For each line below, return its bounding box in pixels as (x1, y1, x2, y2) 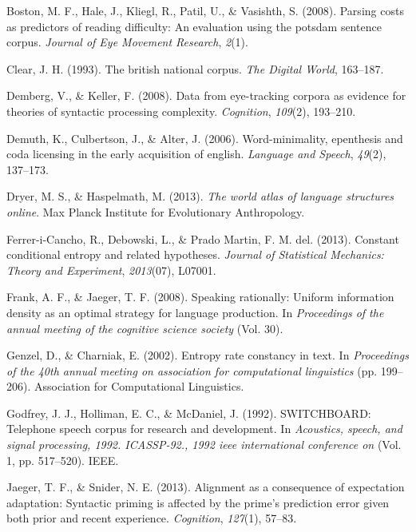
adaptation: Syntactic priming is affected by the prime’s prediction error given (6, 494, 390, 510)
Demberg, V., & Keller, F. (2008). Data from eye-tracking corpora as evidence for (6, 87, 406, 104)
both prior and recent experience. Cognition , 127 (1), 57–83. (6, 510, 297, 526)
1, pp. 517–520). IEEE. (6, 451, 119, 468)
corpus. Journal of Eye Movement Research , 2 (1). (6, 34, 248, 50)
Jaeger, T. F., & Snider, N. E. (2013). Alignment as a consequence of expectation (6, 478, 405, 495)
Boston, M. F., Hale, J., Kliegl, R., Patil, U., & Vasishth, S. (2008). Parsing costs (6, 2, 404, 18)
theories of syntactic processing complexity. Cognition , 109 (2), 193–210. (6, 102, 356, 119)
